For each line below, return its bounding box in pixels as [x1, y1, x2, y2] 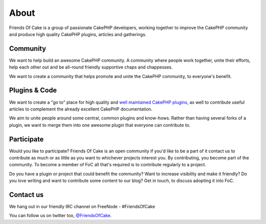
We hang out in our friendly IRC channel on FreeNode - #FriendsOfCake [9, 204, 155, 210]
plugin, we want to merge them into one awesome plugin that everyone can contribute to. [9, 122, 191, 128]
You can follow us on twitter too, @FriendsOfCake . [9, 213, 112, 219]
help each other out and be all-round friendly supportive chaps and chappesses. [9, 64, 173, 70]
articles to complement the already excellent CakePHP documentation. [9, 106, 153, 112]
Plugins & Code [9, 86, 57, 95]
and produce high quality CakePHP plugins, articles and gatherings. [9, 31, 147, 37]
